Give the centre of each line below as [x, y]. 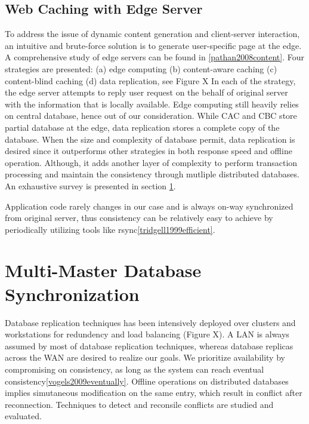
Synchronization [72, 294]
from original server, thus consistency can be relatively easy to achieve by [139, 218]
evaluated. [23, 416]
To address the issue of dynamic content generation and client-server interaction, [152, 34]
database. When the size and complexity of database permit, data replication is [150, 139]
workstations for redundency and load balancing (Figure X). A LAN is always [147, 334]
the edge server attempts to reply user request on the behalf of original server [146, 92]
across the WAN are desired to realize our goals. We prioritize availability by [145, 357]
